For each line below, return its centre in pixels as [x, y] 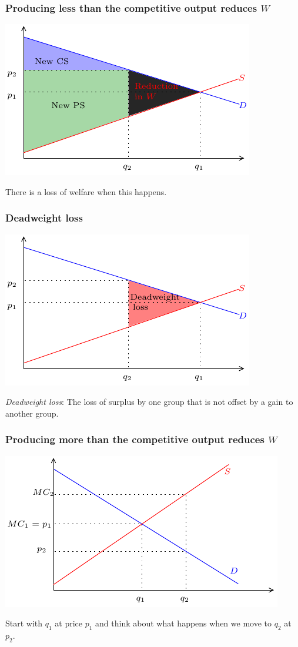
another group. [32, 413]
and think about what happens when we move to [184, 623]
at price [69, 623]
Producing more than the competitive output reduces [135, 439]
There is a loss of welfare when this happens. [86, 191]
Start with [24, 623]
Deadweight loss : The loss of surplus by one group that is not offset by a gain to [149, 402]
